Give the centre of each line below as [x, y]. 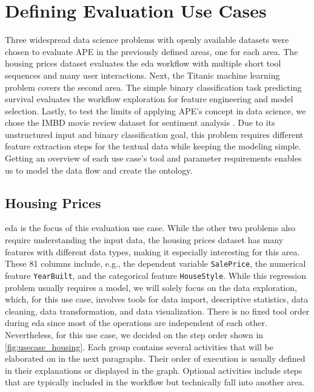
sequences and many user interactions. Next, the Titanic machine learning [142, 75]
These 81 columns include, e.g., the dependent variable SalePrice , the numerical [155, 263]
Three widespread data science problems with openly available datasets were [147, 40]
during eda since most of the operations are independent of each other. [136, 323]
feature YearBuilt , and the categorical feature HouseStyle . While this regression [155, 275]
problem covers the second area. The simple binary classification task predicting [153, 87]
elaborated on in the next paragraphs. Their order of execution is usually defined [155, 358]
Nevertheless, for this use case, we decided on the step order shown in [134, 334]
